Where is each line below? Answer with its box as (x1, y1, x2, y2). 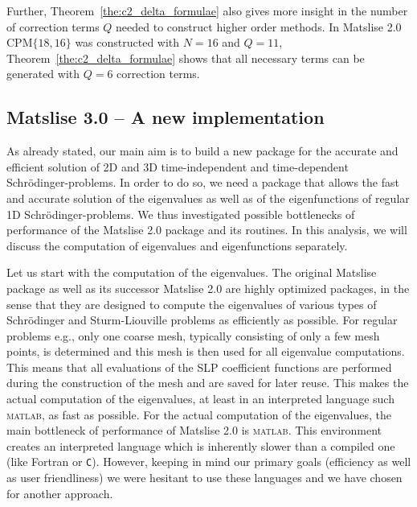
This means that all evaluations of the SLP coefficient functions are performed (6, 358, 392, 375)
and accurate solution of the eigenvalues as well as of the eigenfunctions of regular (6, 189, 410, 206)
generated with (6, 65, 80, 82)
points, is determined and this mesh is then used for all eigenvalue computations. (6, 343, 405, 360)
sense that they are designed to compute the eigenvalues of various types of (6, 295, 377, 312)
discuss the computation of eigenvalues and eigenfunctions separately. (6, 237, 348, 253)
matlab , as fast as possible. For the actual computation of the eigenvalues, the (6, 406, 391, 422)
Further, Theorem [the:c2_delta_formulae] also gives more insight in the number (6, 2, 408, 19)
